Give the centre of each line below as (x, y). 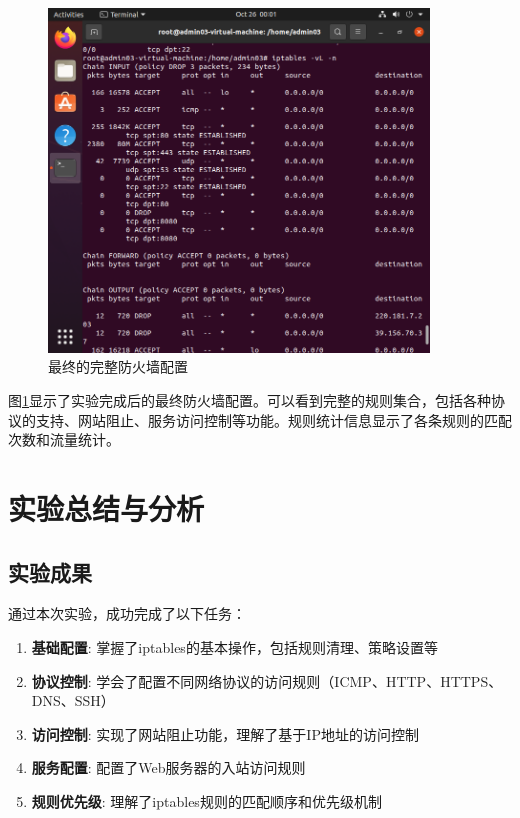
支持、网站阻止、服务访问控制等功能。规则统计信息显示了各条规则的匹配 (273, 419)
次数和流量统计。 (64, 439)
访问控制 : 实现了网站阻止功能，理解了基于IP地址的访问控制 (225, 733)
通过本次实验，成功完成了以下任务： (127, 613)
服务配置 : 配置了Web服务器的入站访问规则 (168, 767)
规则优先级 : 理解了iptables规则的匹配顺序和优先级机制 (206, 800)
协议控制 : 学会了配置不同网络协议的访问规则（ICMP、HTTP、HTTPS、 (267, 680)
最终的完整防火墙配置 (118, 366)
